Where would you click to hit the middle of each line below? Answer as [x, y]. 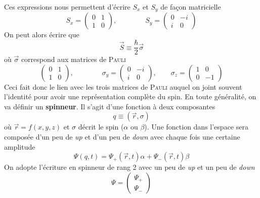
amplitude [20, 146]
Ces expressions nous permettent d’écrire [67, 7]
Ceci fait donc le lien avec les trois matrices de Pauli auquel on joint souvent [123, 86]
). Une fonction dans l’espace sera [196, 127]
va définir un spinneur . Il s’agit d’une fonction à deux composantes [110, 106]
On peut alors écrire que [42, 35]
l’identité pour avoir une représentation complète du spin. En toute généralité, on [130, 96]
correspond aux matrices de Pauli [73, 59]
